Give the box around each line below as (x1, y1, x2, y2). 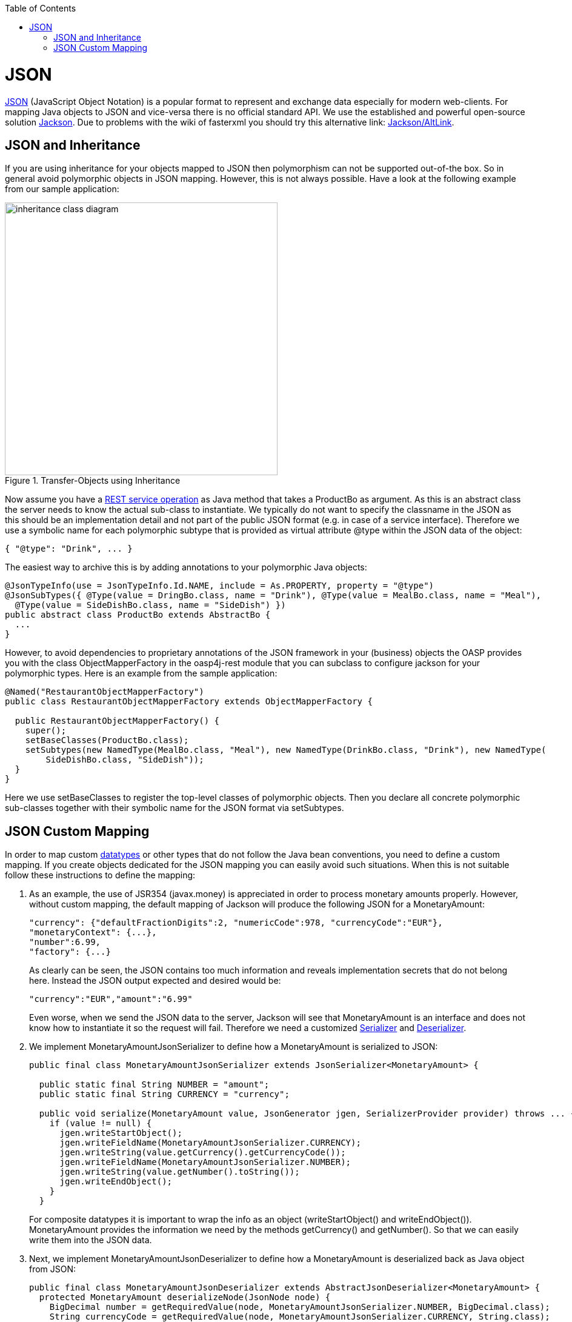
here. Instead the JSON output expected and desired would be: (29, 975, 281, 986)
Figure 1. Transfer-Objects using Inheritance (5, 475, 181, 486)
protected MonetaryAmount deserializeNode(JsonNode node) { (39, 1292, 331, 1303)
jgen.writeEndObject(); (59, 1177, 173, 1187)
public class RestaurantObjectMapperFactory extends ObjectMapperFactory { (5, 696, 373, 707)
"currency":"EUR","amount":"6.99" (29, 994, 193, 1004)
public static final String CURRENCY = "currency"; (39, 1089, 290, 1100)
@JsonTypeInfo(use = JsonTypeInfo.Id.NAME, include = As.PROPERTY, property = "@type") (5, 581, 434, 591)
